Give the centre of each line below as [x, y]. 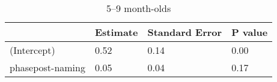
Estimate [116, 32]
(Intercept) [32, 50]
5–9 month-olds [139, 8]
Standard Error [185, 32]
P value [250, 32]
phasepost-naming [47, 67]
